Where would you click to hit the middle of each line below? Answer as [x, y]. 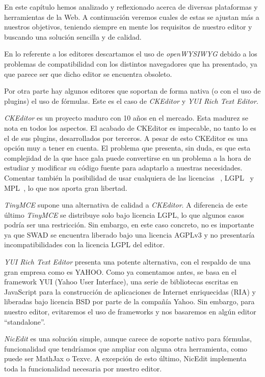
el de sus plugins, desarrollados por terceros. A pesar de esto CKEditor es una [126, 138]
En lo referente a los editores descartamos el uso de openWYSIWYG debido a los [131, 54]
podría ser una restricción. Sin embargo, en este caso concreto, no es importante [129, 225]
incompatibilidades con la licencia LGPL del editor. [85, 244]
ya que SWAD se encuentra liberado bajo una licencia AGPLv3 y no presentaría [129, 234]
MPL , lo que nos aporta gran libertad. [66, 187]
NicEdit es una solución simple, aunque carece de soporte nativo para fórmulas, [128, 339]
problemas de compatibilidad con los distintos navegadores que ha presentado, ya [131, 63]
